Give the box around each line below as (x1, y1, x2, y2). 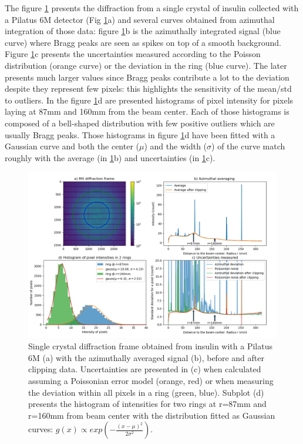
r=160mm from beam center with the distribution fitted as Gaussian (28, 409, 275, 421)
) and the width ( (144, 140, 207, 152)
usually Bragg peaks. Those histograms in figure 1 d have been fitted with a (5, 128, 275, 141)
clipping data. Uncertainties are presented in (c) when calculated (28, 363, 261, 375)
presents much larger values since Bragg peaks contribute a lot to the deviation (5, 71, 289, 83)
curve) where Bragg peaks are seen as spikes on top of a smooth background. (5, 36, 281, 48)
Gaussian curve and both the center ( (5, 140, 139, 152)
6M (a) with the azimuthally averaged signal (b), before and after (28, 351, 264, 363)
